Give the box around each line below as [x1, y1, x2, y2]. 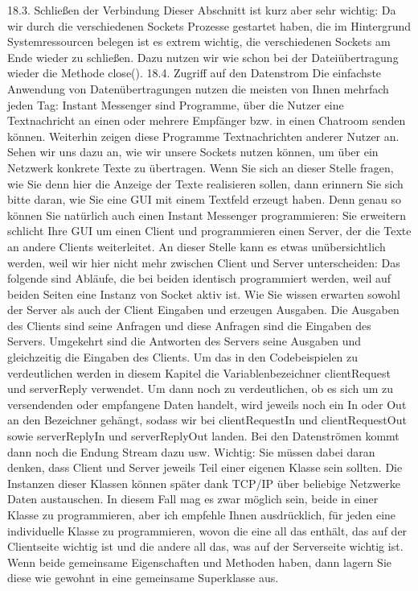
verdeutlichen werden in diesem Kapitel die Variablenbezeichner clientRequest [7, 364, 391, 381]
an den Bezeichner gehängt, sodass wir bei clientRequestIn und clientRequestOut [7, 411, 407, 428]
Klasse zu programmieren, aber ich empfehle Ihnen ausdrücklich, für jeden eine [7, 506, 396, 523]
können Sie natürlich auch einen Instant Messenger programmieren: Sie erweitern [7, 206, 406, 223]
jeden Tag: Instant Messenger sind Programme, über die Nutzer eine [7, 96, 344, 113]
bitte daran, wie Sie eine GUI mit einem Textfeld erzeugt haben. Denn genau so [7, 191, 402, 208]
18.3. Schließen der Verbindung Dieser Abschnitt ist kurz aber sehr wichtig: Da [7, 2, 396, 18]
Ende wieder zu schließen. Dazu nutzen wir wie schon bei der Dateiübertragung [7, 48, 399, 65]
